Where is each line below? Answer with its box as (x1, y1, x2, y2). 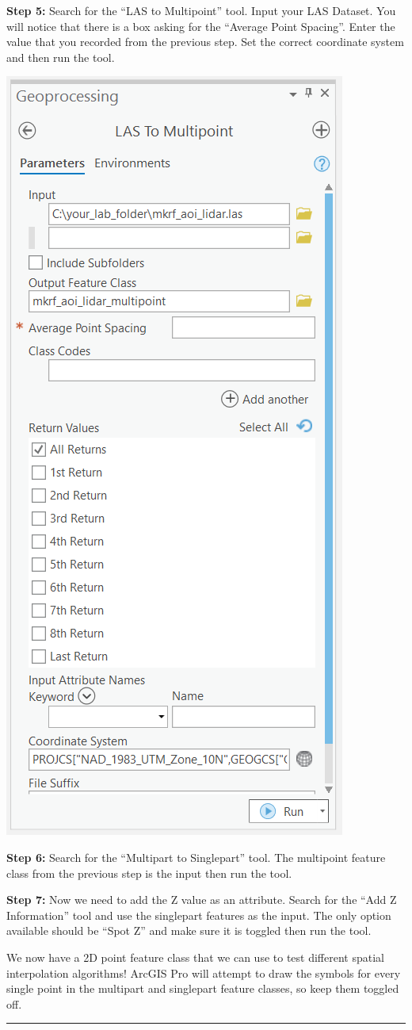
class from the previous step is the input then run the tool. (6, 864, 292, 881)
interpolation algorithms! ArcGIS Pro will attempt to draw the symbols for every (6, 964, 401, 981)
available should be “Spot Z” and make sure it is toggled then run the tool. (6, 922, 372, 939)
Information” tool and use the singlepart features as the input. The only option (6, 906, 391, 923)
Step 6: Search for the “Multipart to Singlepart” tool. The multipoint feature (6, 848, 386, 865)
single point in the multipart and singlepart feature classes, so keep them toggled (6, 980, 399, 997)
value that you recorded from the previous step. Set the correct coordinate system (6, 33, 404, 50)
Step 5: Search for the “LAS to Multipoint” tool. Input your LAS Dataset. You (6, 2, 396, 18)
